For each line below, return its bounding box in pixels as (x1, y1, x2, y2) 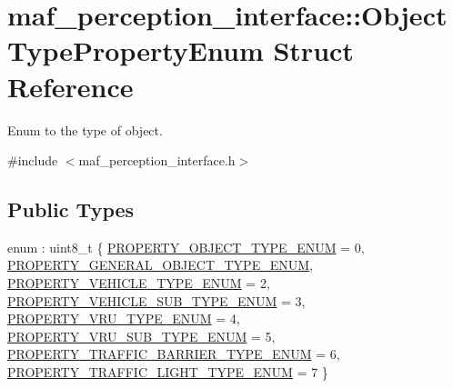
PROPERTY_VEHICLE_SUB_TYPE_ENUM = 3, (7, 291, 306, 310)
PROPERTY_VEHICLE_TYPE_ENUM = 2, (7, 274, 270, 293)
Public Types (7, 195, 135, 224)
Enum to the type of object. (7, 120, 163, 139)
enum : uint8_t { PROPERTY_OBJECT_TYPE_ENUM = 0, (7, 237, 365, 256)
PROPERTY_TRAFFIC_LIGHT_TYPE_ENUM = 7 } (7, 363, 328, 382)
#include (7, 151, 58, 170)
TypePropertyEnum (7, 32, 264, 69)
